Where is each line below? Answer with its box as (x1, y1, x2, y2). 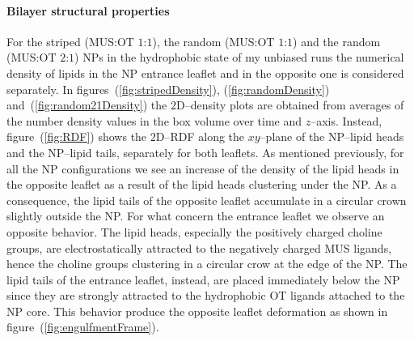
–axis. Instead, (310, 112, 382, 129)
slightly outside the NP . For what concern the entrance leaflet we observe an (6, 207, 385, 224)
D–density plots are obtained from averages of (175, 96, 404, 113)
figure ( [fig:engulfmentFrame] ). (6, 318, 159, 335)
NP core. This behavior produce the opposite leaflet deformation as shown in (6, 302, 388, 319)
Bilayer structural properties (6, 2, 170, 19)
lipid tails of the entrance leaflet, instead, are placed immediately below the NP (6, 271, 400, 288)
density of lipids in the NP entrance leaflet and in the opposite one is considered (6, 64, 404, 81)
